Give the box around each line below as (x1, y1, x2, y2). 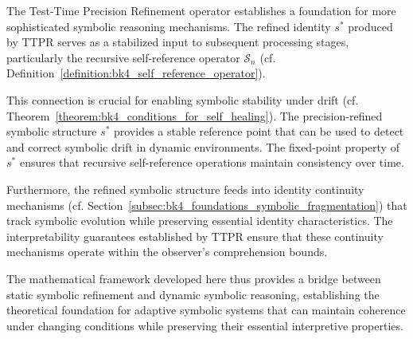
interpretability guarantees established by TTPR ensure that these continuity (6, 227, 384, 244)
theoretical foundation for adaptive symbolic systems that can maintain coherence (6, 302, 406, 318)
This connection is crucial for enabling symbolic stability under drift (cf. (6, 91, 359, 108)
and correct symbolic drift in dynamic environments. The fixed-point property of (6, 138, 399, 155)
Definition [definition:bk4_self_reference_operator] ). (6, 65, 266, 81)
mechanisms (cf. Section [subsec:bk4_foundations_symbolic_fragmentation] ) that (6, 196, 407, 213)
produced (348, 18, 393, 34)
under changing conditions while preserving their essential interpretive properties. (6, 317, 403, 333)
